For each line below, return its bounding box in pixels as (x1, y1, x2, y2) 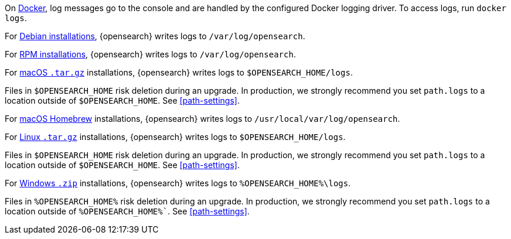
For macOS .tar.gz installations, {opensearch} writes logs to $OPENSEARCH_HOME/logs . (5, 67, 353, 77)
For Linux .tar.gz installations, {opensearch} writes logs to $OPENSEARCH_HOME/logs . (5, 132, 346, 142)
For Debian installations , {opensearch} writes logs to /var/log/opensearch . (5, 31, 305, 41)
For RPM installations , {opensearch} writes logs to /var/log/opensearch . (5, 49, 296, 59)
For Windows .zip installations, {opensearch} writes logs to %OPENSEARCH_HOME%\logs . (5, 178, 351, 188)
